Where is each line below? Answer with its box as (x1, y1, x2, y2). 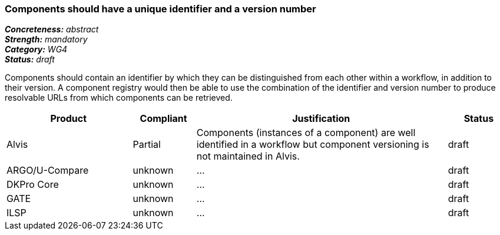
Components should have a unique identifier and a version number (5, 3, 316, 15)
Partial (133, 138, 161, 151)
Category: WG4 (5, 44, 68, 55)
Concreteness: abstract (5, 24, 99, 35)
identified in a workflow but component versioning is (196, 138, 429, 151)
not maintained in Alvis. (196, 150, 300, 163)
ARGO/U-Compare (6, 164, 89, 177)
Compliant (140, 112, 187, 125)
